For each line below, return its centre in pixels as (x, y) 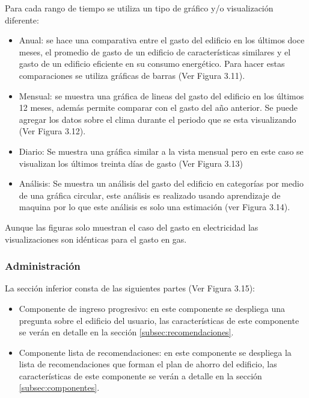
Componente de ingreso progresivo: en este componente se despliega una (152, 308)
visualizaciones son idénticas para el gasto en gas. (96, 239)
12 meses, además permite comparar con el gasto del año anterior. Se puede (158, 107)
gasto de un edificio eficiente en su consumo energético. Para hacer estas (152, 64)
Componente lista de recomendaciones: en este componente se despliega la (155, 352)
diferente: (22, 20)
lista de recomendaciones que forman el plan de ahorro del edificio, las (148, 364)
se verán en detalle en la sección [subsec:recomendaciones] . (126, 332)
